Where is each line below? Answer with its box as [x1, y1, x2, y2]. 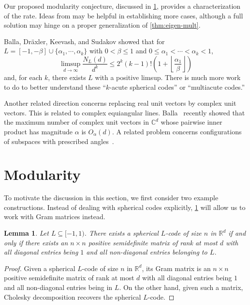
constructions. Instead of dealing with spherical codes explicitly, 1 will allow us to [4, 202, 246, 212]
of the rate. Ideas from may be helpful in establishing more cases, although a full [4, 10, 243, 20]
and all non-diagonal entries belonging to [86, 247, 207, 257]
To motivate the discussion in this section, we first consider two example [4, 193, 219, 203]
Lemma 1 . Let [4, 228, 49, 238]
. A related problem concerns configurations [112, 126, 242, 136]
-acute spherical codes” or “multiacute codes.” [109, 81, 245, 92]
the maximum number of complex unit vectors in [4, 117, 149, 127]
